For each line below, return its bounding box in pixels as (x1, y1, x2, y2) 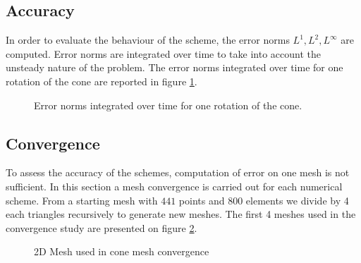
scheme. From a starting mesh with (6, 192, 158, 207)
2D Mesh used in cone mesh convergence (34, 244, 209, 259)
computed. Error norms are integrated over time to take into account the (6, 46, 321, 61)
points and (178, 192, 225, 207)
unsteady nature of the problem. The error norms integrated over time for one (6, 60, 343, 75)
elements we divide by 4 (245, 192, 349, 207)
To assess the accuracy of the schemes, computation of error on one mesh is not (6, 165, 350, 180)
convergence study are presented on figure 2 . (6, 220, 197, 235)
